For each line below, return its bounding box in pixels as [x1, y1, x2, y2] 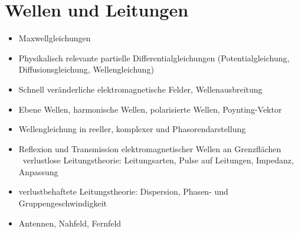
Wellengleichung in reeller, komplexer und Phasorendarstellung [18, 123, 246, 135]
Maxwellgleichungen [18, 32, 91, 44]
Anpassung [18, 165, 58, 178]
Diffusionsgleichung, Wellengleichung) [18, 63, 154, 76]
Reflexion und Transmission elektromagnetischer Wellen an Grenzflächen [18, 142, 281, 155]
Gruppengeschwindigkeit [18, 197, 107, 209]
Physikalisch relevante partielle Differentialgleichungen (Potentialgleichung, [18, 51, 290, 64]
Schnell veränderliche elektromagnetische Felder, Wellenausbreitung [18, 83, 263, 95]
